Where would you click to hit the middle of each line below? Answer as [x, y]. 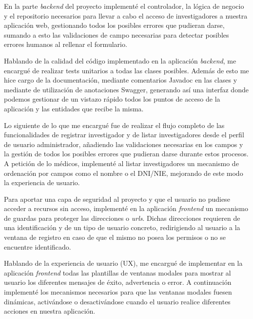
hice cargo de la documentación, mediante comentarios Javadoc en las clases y [121, 80]
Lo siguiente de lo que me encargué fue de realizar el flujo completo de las [114, 125]
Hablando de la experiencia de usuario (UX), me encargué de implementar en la [123, 263]
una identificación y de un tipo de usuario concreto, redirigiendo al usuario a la [122, 227]
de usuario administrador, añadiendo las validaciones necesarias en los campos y [124, 144]
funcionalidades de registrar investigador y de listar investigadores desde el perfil [124, 135]
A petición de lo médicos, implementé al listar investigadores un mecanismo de [121, 163]
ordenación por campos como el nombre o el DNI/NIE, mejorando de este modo [124, 173]
